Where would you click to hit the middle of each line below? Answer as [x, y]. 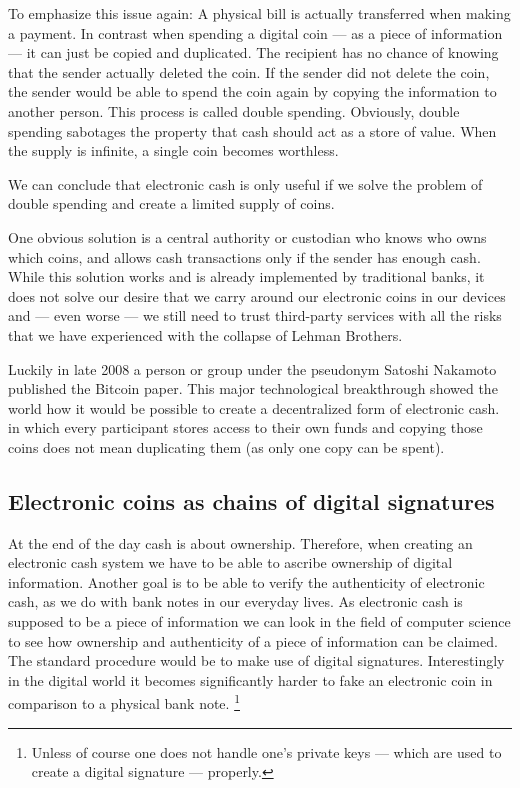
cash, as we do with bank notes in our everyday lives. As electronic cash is [235, 601]
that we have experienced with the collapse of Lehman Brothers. [205, 334]
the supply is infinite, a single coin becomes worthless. [173, 150]
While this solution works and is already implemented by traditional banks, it [246, 276]
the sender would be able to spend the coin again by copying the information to [252, 91]
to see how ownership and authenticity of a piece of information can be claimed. [253, 640]
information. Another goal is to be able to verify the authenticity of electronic [246, 581]
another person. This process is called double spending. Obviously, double [234, 110]
